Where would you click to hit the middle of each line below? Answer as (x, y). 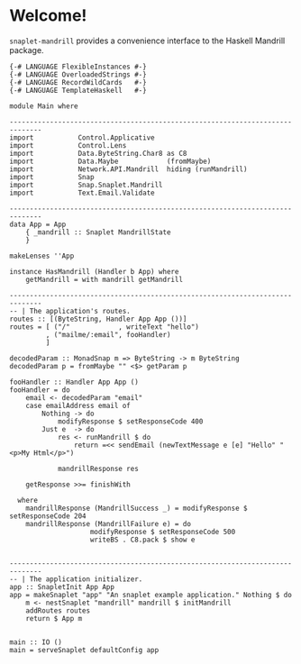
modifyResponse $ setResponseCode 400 (130, 421)
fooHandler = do (40, 390)
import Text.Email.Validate (82, 193)
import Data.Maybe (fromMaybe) (110, 161)
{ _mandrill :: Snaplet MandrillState (98, 232)
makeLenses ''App (42, 256)
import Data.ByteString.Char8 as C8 (98, 153)
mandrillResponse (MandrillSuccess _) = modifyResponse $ (137, 508)
